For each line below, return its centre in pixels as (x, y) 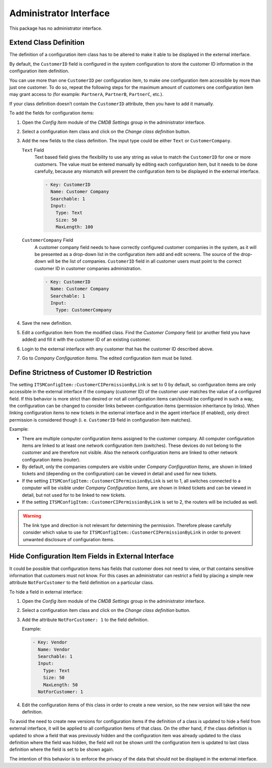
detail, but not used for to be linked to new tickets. (74, 495)
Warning (32, 516)
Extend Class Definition (47, 43)
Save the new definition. (47, 323)
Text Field (33, 150)
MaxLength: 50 (60, 685)
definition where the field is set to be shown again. (62, 749)
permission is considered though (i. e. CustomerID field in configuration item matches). (100, 420)
